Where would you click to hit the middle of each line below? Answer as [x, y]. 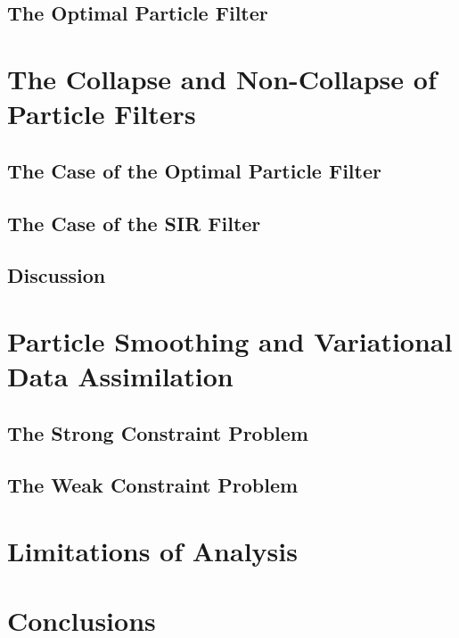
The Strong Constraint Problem [158, 432]
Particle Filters [102, 114]
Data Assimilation [120, 376]
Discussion [57, 275]
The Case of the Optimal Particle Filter [194, 170]
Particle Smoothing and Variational [230, 340]
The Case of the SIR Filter [134, 223]
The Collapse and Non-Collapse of [222, 78]
